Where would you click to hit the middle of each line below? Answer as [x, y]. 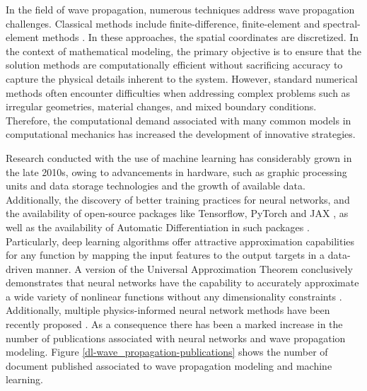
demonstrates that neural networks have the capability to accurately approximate [182, 282]
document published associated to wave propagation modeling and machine [169, 365]
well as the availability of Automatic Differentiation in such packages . [158, 227]
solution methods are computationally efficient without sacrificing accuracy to [174, 65]
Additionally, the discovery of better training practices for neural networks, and [178, 199]
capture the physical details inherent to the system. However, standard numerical [182, 78]
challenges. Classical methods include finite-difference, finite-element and [163, 23]
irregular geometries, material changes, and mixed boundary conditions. [161, 106]
